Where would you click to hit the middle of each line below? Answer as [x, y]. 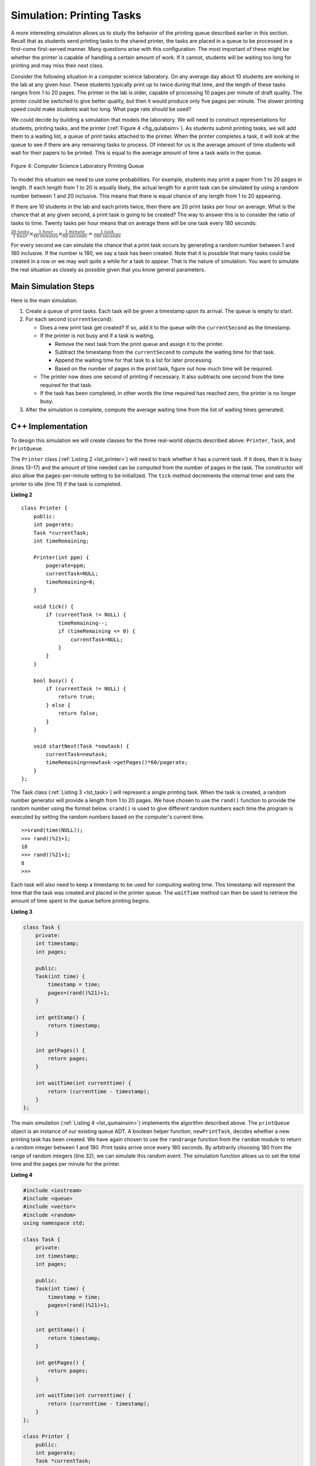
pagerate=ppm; [66, 566]
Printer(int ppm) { [61, 557]
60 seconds [75, 236]
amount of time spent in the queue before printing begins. [80, 901]
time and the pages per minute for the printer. [66, 1164]
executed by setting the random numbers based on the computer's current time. [108, 817]
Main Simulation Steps [53, 286]
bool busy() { [54, 681]
